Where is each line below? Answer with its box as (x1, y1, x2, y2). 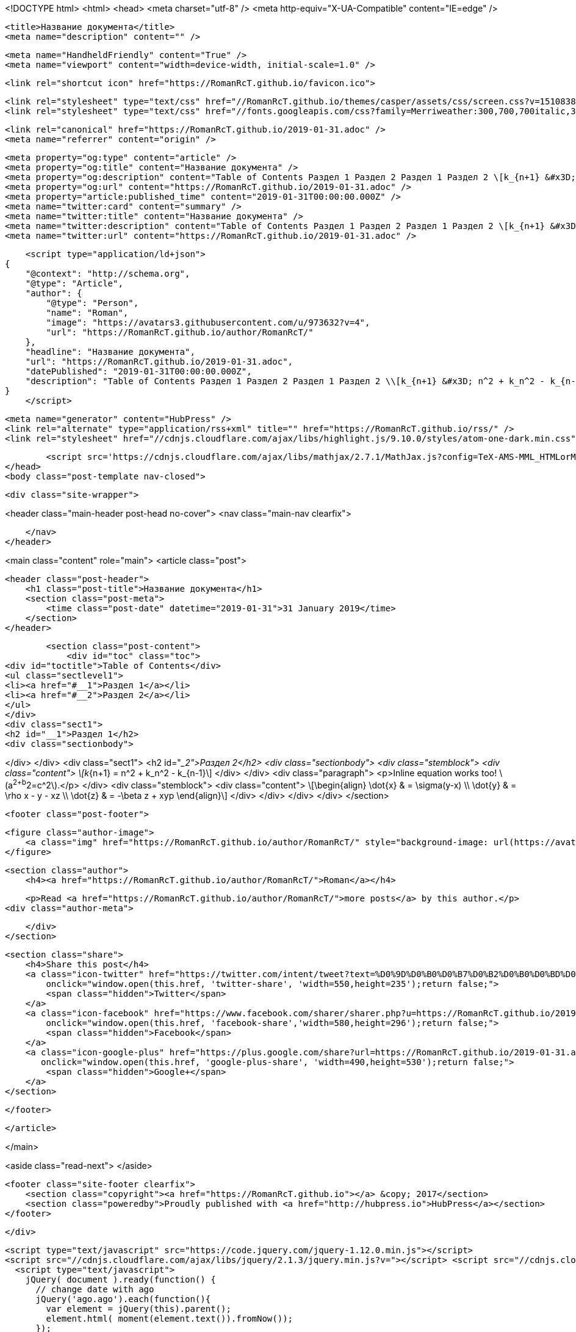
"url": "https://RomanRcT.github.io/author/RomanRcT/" (46, 327, 314, 337)
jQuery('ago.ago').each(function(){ (35, 1294, 211, 1304)
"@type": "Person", (46, 298, 139, 308)
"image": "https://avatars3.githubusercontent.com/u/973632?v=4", (46, 318, 370, 327)
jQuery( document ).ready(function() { (25, 1274, 216, 1284)
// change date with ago (35, 1284, 154, 1294)
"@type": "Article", (25, 278, 123, 288)
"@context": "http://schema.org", (25, 269, 190, 278)
